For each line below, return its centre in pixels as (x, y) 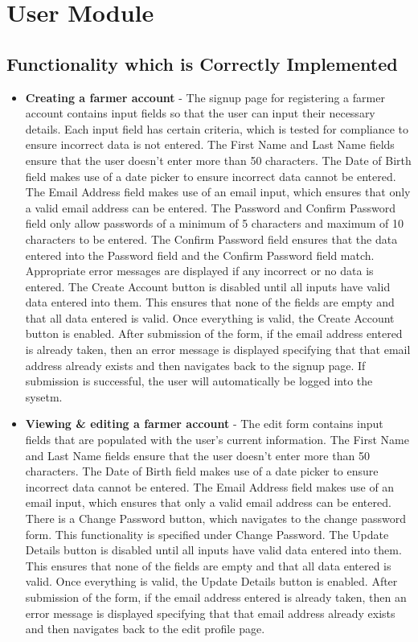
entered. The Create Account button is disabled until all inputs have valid (208, 286)
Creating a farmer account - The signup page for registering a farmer (205, 97)
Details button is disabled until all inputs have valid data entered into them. (213, 550)
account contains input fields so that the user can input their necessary (200, 113)
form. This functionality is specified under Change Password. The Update (207, 534)
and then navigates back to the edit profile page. (145, 629)
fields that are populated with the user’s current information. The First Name (217, 440)
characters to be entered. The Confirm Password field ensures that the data (211, 239)
